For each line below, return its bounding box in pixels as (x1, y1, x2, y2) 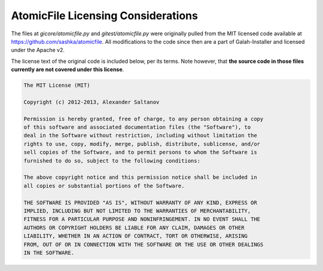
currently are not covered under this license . (11, 66, 124, 73)
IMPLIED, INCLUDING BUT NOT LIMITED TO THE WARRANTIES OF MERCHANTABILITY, (23, 207, 251, 214)
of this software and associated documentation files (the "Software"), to (23, 124, 251, 131)
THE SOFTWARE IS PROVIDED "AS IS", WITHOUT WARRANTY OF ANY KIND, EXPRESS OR (23, 199, 257, 206)
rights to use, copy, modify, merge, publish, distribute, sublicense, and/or (23, 141, 260, 147)
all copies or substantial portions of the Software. (23, 182, 185, 189)
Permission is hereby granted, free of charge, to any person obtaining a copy (23, 115, 264, 122)
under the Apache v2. (11, 47, 65, 54)
